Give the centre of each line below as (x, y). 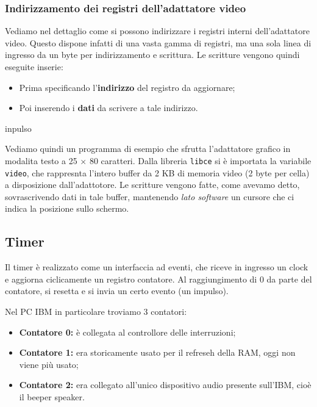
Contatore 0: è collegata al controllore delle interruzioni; (127, 332)
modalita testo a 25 (41, 160)
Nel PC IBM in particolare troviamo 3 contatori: (96, 312)
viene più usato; (49, 364)
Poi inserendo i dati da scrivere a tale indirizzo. (109, 108)
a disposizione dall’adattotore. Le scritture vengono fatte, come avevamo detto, (152, 185)
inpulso (18, 128)
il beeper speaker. (52, 397)
